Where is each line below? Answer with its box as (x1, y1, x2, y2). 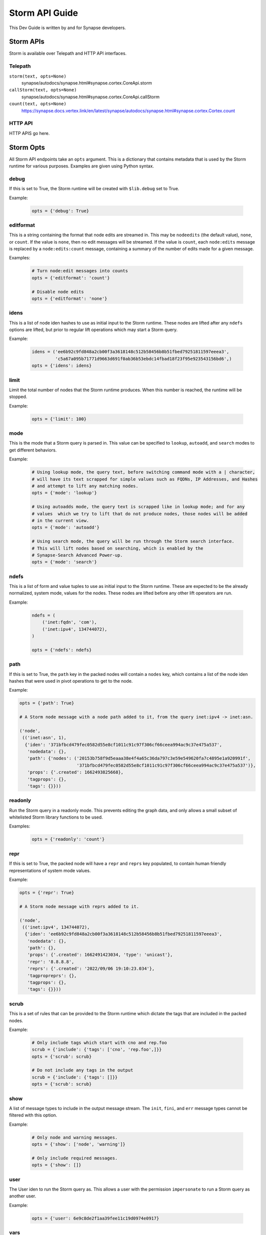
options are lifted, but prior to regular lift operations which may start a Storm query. (9, 327, 178, 333)
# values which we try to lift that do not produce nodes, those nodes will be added (32, 511, 248, 516)
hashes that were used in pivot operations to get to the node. (9, 678, 133, 684)
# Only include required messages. (32, 1155, 118, 1161)
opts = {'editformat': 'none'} (32, 295, 108, 301)
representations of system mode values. (9, 867, 91, 873)
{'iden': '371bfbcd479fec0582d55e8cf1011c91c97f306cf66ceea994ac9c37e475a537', (25, 741, 223, 747)
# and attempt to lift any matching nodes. (32, 483, 139, 489)
